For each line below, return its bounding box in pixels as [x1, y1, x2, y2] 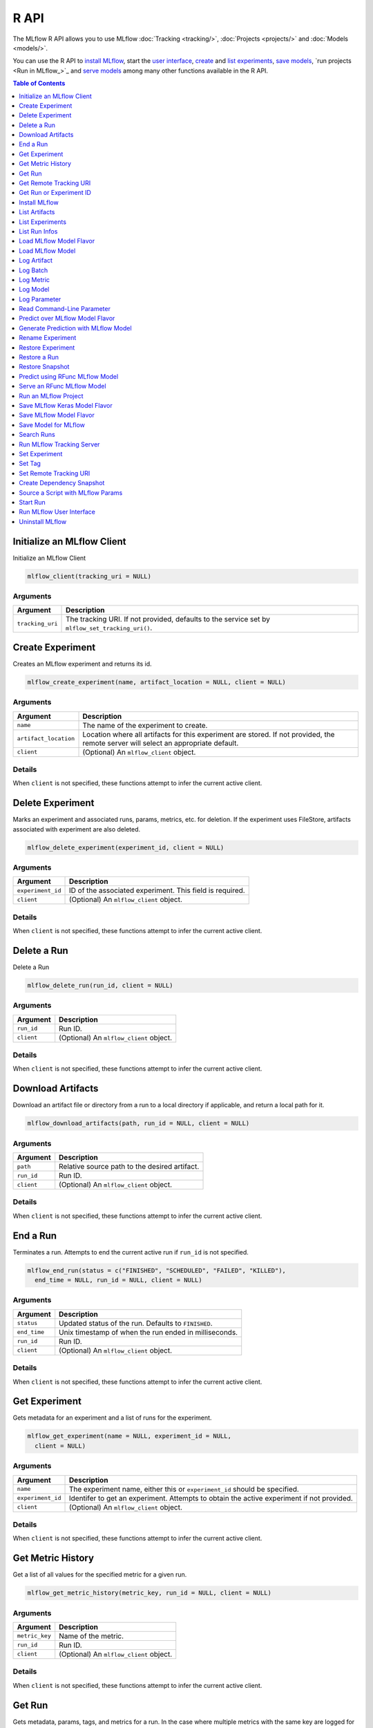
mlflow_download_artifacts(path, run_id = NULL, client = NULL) [27, 1120, 250, 1127]
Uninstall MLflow [19, 517, 67, 525]
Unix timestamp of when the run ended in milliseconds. [59, 1327, 238, 1337]
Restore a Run [19, 353, 59, 361]
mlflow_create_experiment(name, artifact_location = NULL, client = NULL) [27, 678, 287, 686]
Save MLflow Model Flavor [19, 411, 95, 420]
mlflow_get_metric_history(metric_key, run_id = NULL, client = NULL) [27, 1589, 272, 1597]
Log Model [19, 285, 50, 294]
